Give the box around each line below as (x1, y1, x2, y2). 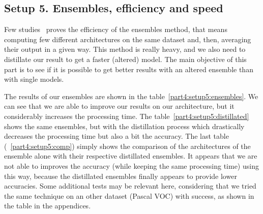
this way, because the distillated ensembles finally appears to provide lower (4, 170, 237, 181)
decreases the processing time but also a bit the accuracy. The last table (4, 131, 229, 141)
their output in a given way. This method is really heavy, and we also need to (4, 44, 246, 54)
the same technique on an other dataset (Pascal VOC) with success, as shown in (4, 190, 254, 201)
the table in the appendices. (4, 200, 91, 211)
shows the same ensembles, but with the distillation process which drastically (4, 120, 245, 131)
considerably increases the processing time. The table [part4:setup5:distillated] (4, 110, 249, 121)
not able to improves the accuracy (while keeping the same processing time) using (4, 160, 259, 171)
